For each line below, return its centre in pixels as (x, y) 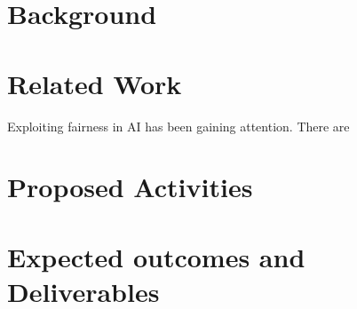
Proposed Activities (130, 187)
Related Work (95, 83)
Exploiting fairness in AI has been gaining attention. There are (178, 126)
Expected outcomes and (156, 256)
